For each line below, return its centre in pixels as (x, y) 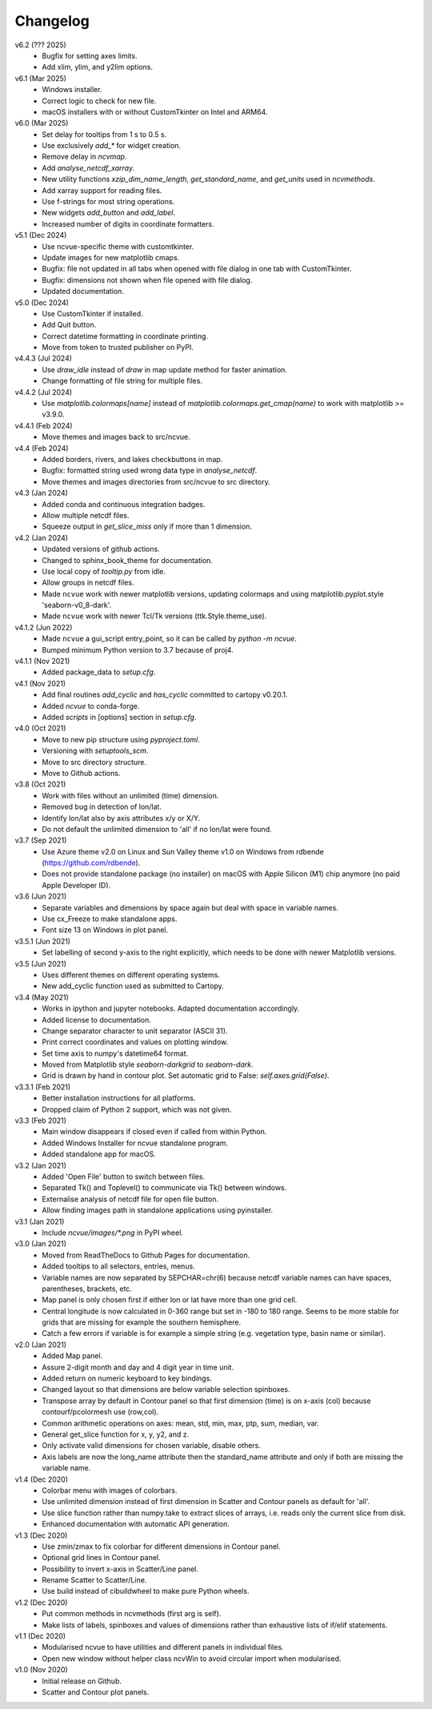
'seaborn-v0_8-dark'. (77, 605)
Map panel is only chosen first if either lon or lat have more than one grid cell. (170, 1300)
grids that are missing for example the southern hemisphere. (142, 1322)
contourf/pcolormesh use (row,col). (100, 1412)
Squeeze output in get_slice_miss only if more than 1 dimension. (147, 527)
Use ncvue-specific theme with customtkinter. (118, 246)
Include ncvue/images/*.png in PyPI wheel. (113, 1232)
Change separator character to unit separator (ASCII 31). (135, 1031)
